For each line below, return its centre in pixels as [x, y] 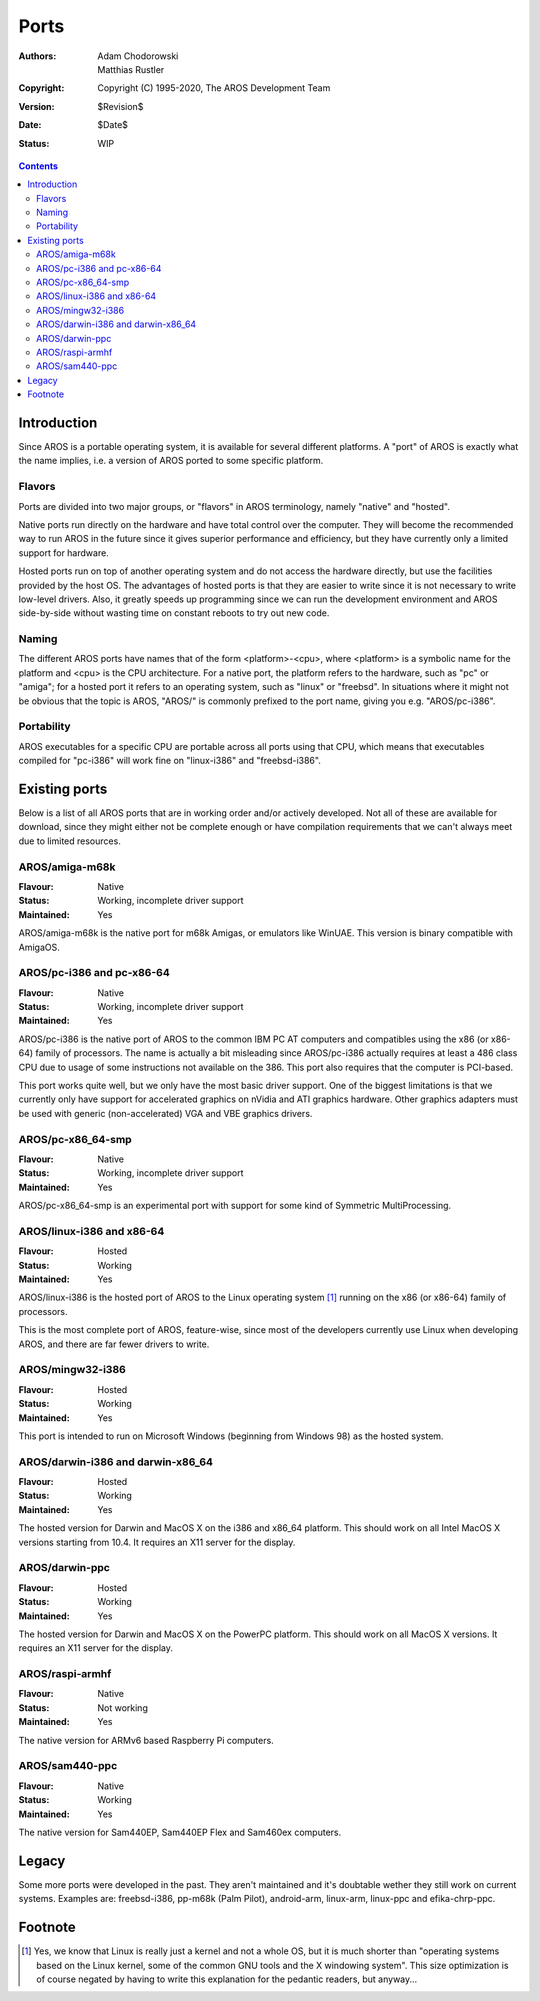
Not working [123, 1707]
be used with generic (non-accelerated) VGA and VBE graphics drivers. [165, 1113]
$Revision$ [120, 106]
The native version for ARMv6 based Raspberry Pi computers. [146, 1740]
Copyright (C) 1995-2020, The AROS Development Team [214, 88]
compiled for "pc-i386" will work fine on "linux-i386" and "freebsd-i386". [170, 761]
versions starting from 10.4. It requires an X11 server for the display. [157, 1542]
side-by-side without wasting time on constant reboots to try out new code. [174, 613]
